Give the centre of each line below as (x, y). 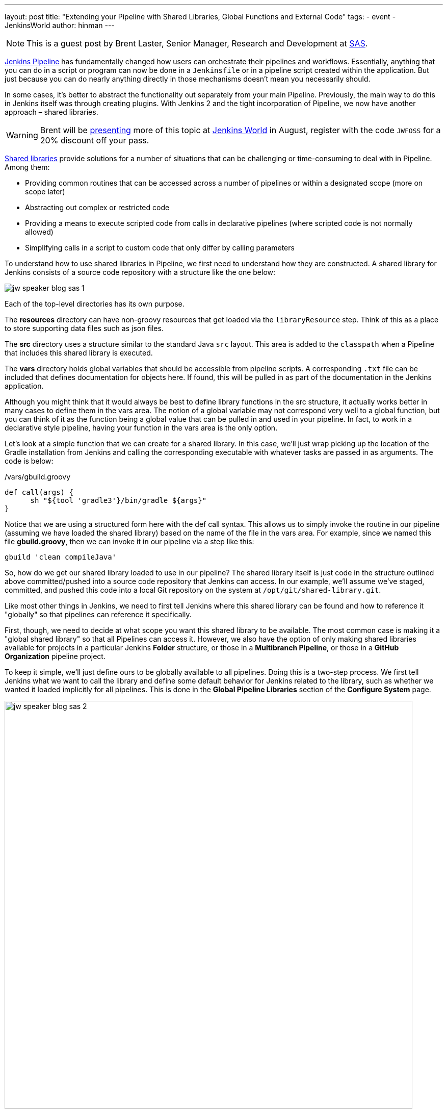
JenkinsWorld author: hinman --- (60, 25)
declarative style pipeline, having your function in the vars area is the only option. (141, 428)
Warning (22, 135)
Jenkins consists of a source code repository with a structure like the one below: (140, 272)
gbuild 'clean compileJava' (61, 557)
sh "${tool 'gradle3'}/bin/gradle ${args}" (119, 500)
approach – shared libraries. (51, 112)
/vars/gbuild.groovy (38, 477)
